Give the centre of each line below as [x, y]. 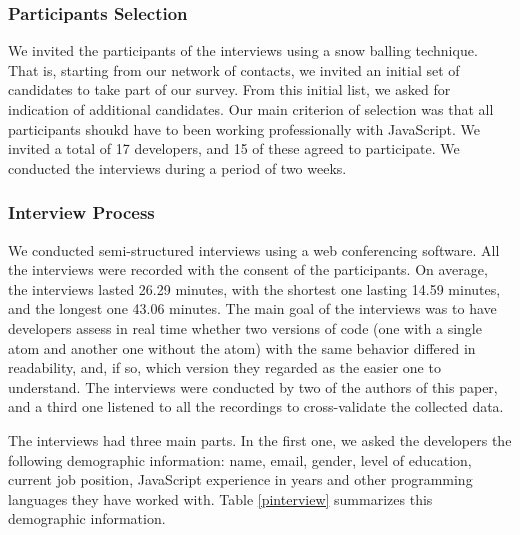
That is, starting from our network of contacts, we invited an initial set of [234, 69]
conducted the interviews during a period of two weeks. [177, 167]
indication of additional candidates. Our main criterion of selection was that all [251, 109]
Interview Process [81, 212]
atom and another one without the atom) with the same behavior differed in [242, 347]
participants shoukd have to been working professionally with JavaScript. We [244, 128]
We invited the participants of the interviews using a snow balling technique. [243, 50]
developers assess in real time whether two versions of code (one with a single [245, 327]
